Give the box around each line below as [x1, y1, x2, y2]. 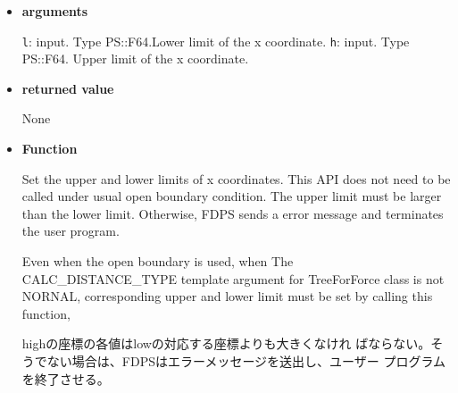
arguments [21, 2, 88, 20]
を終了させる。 [21, 369, 110, 388]
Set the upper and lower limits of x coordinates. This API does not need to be [21, 169, 451, 188]
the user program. [21, 222, 120, 240]
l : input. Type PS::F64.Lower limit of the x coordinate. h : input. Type [21, 31, 410, 50]
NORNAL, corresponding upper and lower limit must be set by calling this [21, 287, 433, 305]
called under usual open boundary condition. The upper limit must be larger [21, 187, 442, 205]
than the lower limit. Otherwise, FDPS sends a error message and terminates [21, 204, 444, 222]
